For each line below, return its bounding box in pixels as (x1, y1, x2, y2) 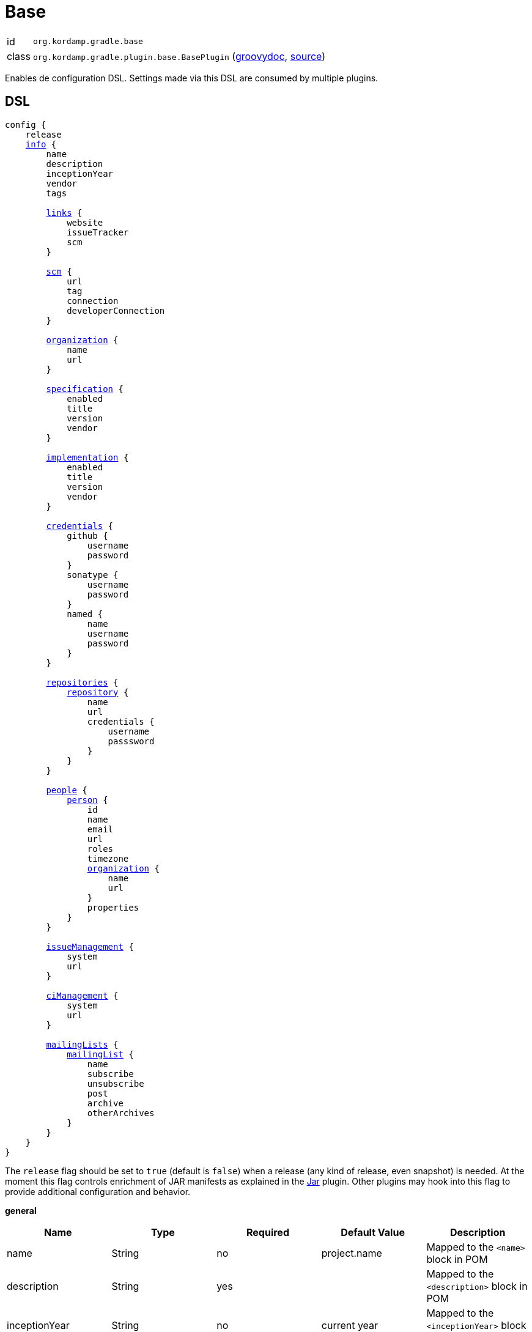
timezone (87, 853, 129, 864)
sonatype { (67, 569, 119, 580)
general (5, 1205, 37, 1216)
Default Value (341, 1226, 405, 1238)
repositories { (46, 677, 119, 687)
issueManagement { (46, 941, 134, 952)
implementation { (46, 452, 129, 462)
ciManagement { (46, 990, 119, 1001)
